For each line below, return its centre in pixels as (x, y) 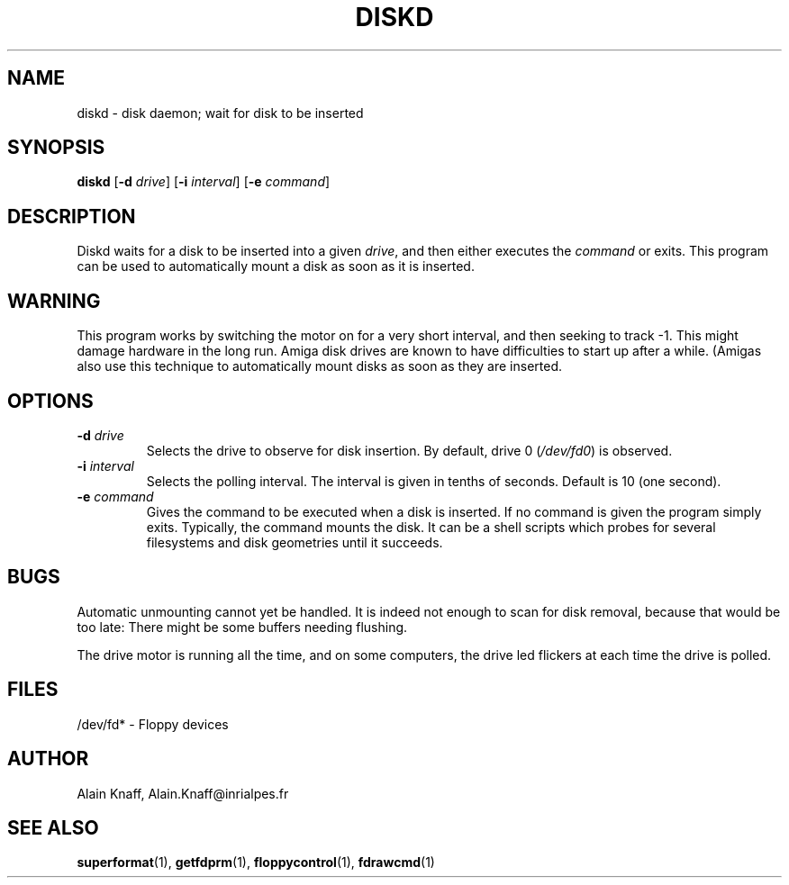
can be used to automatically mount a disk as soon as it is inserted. (276, 266)
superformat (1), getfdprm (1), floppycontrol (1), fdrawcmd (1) (256, 862)
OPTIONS (50, 401)
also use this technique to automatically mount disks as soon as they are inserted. (320, 366)
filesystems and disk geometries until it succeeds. (295, 542)
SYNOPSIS (56, 148)
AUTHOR (48, 759)
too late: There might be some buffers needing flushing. (242, 627)
